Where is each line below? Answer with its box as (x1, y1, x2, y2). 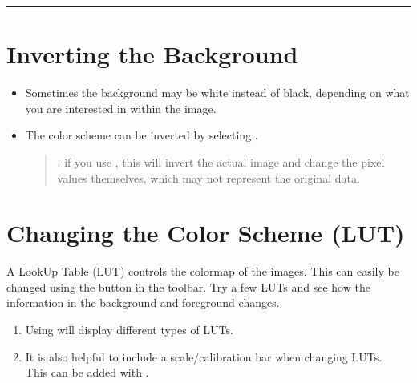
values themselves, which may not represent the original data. (57, 169, 360, 186)
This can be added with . (25, 364, 149, 381)
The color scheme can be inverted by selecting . (25, 127, 258, 143)
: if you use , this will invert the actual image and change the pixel (57, 153, 385, 170)
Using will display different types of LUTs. (25, 321, 233, 337)
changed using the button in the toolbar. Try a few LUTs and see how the (6, 278, 370, 295)
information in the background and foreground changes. (6, 294, 280, 311)
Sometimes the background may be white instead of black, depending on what (25, 84, 410, 101)
